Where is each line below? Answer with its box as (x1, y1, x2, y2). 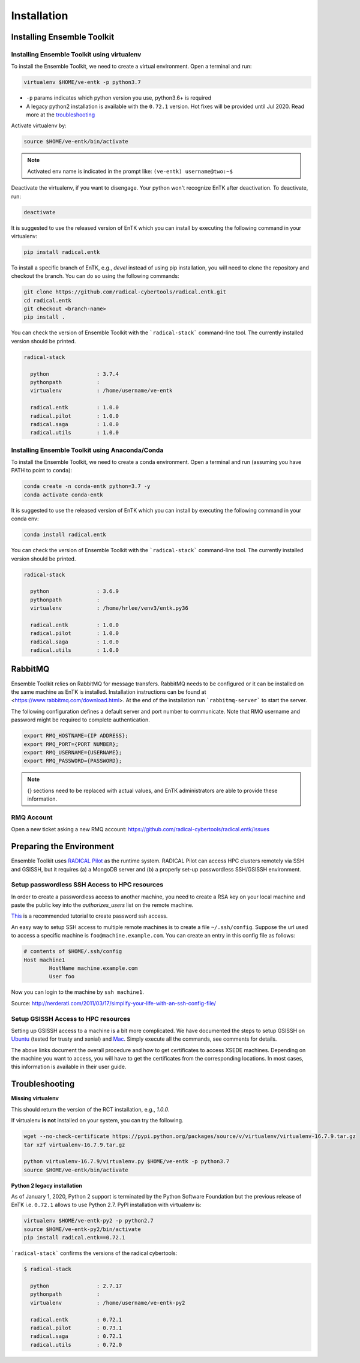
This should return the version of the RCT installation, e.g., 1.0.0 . (11, 1106, 170, 1113)
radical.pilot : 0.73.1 (30, 1324, 122, 1331)
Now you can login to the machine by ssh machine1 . (11, 988, 144, 996)
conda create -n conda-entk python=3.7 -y (23, 483, 151, 490)
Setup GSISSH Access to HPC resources (11, 1014, 131, 1023)
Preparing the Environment (11, 841, 114, 852)
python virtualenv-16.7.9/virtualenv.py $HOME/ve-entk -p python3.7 (23, 1158, 230, 1165)
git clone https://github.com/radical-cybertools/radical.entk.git (23, 289, 227, 295)
